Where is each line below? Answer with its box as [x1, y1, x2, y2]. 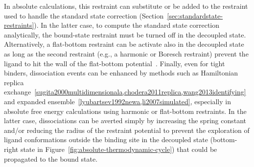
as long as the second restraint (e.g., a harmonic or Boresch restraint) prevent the [4, 48, 249, 58]
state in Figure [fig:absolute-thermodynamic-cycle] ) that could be [20, 144, 217, 154]
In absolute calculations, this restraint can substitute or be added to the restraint [4, 1, 248, 11]
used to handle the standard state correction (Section [4, 10, 164, 20]
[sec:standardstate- [167, 10, 223, 20]
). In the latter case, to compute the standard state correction [34, 20, 220, 30]
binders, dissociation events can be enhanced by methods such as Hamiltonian [4, 68, 238, 78]
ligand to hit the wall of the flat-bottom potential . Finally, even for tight [4, 58, 225, 68]
